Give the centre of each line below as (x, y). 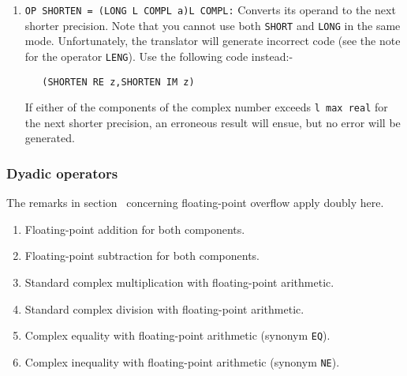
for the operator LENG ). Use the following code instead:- (159, 56)
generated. (50, 138)
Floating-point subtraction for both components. (142, 256)
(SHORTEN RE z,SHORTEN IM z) (118, 82)
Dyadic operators (62, 173)
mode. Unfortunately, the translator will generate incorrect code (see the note (213, 41)
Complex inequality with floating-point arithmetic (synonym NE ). (182, 361)
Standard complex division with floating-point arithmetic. (164, 308)
